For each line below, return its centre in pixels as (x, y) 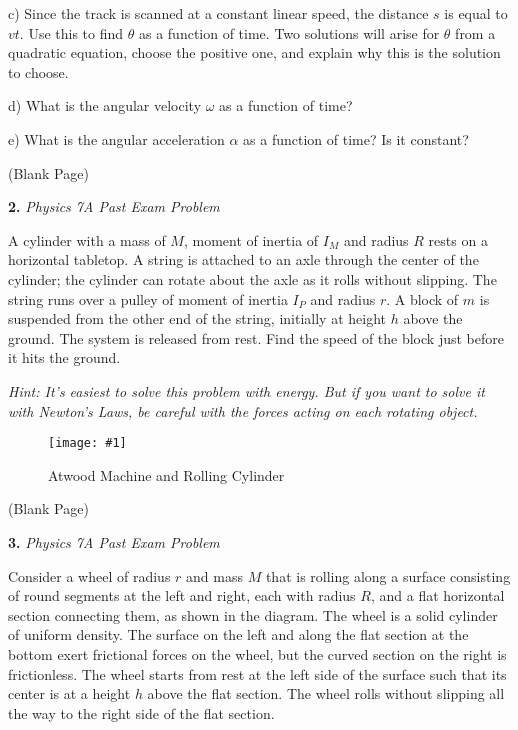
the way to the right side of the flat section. (141, 712)
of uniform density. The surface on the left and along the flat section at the (238, 634)
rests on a (458, 239)
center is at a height (69, 693)
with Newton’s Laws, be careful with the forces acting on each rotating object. (243, 410)
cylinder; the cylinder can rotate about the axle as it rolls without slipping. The (252, 278)
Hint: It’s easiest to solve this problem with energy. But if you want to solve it (246, 390)
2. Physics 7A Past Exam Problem (114, 206)
